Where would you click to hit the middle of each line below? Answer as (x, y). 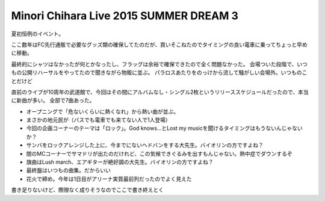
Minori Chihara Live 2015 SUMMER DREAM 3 (125, 16)
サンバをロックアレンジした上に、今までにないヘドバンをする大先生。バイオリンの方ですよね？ (145, 145)
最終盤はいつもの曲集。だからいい (68, 170)
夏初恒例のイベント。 (38, 34)
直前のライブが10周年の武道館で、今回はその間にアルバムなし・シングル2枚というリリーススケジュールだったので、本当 (160, 92)
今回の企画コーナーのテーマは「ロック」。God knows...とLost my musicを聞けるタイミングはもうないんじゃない (165, 128)
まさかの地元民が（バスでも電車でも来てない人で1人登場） (98, 120)
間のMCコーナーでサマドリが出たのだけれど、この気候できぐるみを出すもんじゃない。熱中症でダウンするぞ (159, 153)
